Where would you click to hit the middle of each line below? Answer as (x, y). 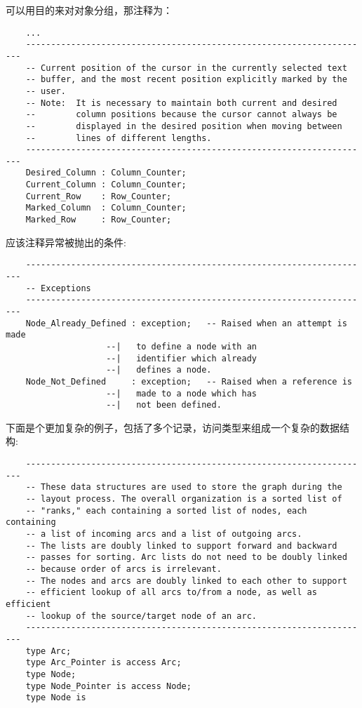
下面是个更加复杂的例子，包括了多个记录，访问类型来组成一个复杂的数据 (173, 427)
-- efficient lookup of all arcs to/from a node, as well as (171, 593)
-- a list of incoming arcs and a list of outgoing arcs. (164, 534)
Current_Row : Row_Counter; (99, 196)
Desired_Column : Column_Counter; (106, 173)
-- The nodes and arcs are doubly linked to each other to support (186, 581)
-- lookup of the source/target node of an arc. (141, 616)
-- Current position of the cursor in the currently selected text (186, 68)
